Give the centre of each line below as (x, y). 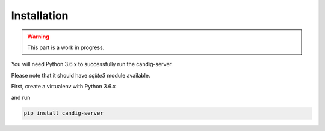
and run (21, 97)
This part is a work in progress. (66, 47)
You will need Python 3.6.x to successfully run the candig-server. (92, 64)
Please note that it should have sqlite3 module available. (81, 75)
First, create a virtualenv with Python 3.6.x (63, 87)
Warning (38, 37)
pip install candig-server (63, 113)
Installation (40, 16)
